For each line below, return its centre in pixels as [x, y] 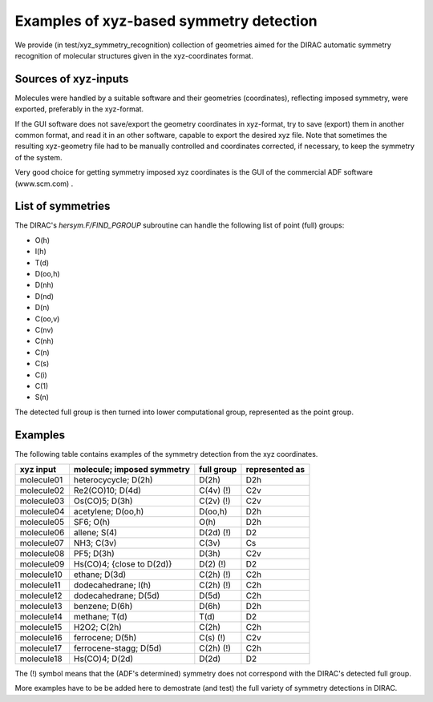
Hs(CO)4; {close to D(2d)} [123, 564]
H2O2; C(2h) [97, 627]
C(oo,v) [47, 319]
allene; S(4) [95, 533]
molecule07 [42, 543]
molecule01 [41, 480]
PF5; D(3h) [94, 554]
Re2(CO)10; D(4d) [107, 490]
